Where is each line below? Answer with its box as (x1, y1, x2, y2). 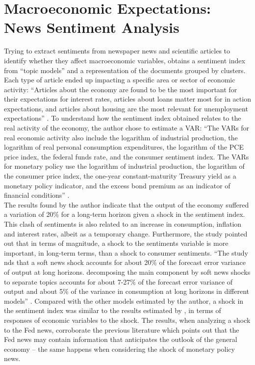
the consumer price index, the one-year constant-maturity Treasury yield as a (4, 171, 236, 181)
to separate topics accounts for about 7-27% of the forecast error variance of (4, 276, 233, 287)
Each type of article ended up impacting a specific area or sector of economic (4, 75, 235, 85)
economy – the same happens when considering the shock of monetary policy (4, 343, 235, 354)
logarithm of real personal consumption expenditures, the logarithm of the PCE (4, 142, 244, 152)
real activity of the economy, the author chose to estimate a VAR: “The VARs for (4, 123, 250, 133)
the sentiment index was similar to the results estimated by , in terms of (4, 305, 221, 315)
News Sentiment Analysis (4, 17, 179, 37)
